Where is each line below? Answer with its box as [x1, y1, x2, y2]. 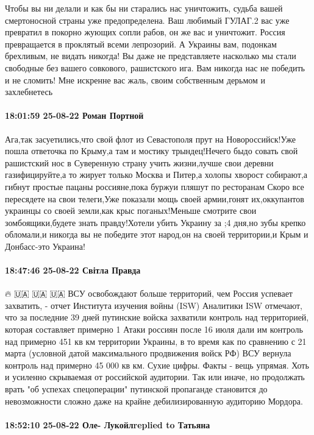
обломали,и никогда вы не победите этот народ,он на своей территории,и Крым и [5, 228, 309, 241]
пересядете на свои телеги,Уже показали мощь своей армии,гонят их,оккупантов [5, 192, 304, 205]
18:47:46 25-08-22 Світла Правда [5, 264, 141, 277]
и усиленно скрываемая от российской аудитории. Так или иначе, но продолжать [5, 370, 305, 383]
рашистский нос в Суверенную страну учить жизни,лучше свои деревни [5, 156, 274, 169]
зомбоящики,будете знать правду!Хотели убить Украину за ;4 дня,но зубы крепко [5, 216, 306, 228]
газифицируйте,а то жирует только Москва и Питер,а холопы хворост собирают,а [5, 168, 308, 181]
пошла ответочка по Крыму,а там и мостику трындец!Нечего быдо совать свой [5, 144, 298, 157]
